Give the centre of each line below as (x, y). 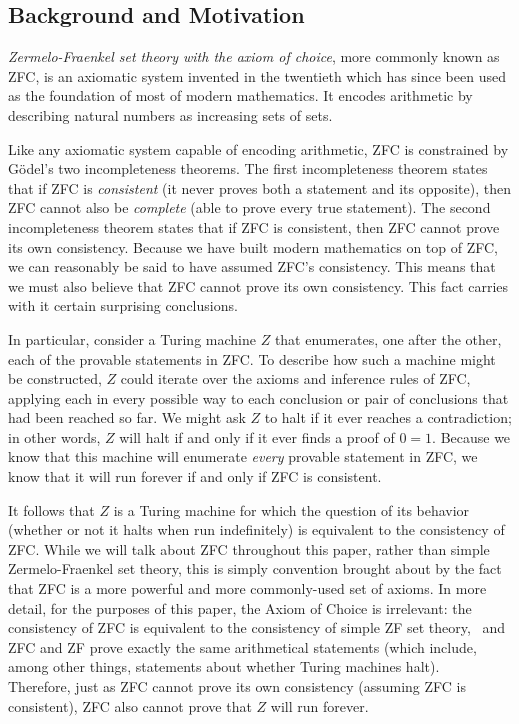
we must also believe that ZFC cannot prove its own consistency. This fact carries (258, 285)
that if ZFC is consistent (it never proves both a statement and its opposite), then (259, 187)
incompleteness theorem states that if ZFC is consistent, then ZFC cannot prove (254, 226)
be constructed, (55, 378)
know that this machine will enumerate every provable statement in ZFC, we (243, 456)
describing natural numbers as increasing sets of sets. (170, 114)
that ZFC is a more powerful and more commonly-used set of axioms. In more (247, 588)
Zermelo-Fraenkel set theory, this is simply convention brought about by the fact (255, 568)
